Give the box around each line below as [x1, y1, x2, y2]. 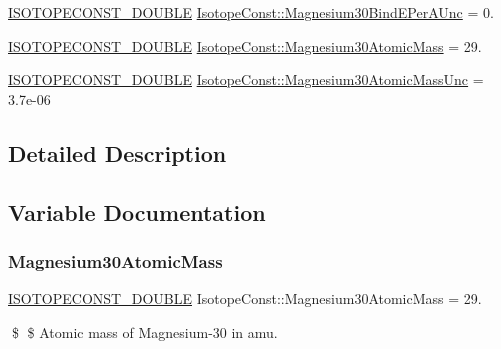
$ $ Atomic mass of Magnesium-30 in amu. [11, 321, 278, 342]
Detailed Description [8, 137, 227, 168]
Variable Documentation [8, 196, 266, 227]
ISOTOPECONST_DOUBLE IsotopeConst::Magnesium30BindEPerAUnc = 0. [8, 2, 494, 22]
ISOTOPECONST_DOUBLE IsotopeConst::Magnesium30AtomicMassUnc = [8, 69, 484, 90]
